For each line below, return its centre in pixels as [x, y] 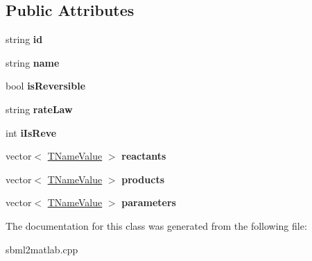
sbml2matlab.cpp [42, 249]
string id [24, 39]
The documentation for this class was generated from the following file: [156, 225]
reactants [144, 156]
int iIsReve [31, 132]
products [143, 179]
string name [33, 62]
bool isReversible [46, 86]
